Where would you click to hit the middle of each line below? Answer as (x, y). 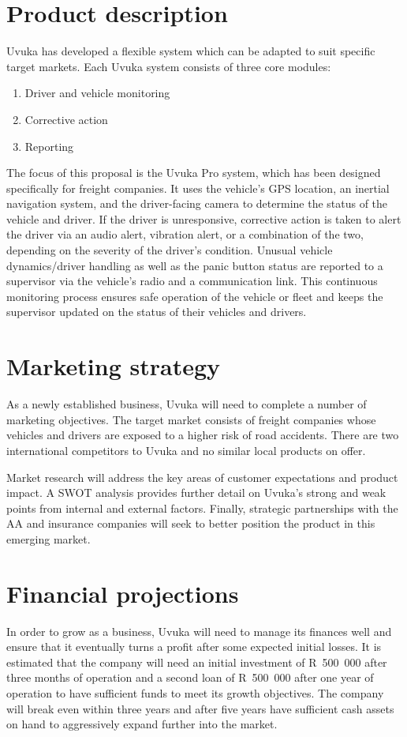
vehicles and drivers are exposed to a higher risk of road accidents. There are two (203, 435)
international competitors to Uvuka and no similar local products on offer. (186, 450)
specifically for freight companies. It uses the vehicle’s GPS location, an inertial (198, 188)
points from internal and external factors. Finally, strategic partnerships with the (202, 508)
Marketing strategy (114, 366)
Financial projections (123, 593)
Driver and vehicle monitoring (97, 93)
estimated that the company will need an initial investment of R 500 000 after (197, 662)
